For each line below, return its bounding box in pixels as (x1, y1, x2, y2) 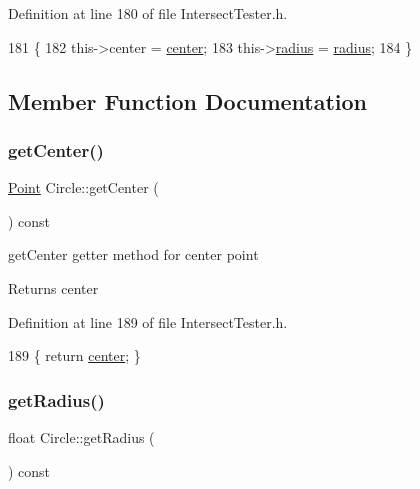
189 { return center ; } (8, 345, 141, 366)
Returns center (8, 277, 99, 298)
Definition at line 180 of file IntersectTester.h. (8, 3, 288, 23)
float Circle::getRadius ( (8, 426, 155, 447)
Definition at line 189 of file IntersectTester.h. (8, 311, 288, 332)
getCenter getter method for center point (8, 244, 259, 265)
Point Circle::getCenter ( (8, 177, 159, 198)
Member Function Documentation (8, 85, 368, 116)
